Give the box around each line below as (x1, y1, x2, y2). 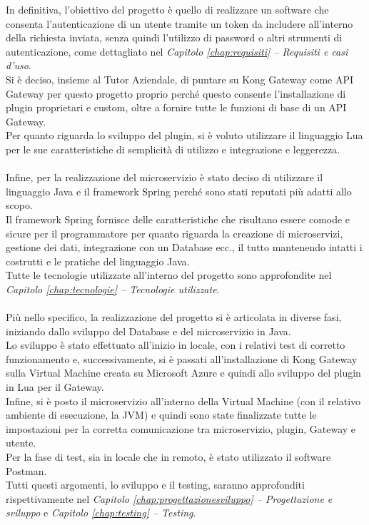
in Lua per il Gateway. (6, 379, 104, 394)
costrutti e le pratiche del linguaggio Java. (6, 253, 190, 268)
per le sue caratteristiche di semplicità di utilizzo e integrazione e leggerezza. (6, 141, 340, 156)
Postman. (6, 463, 47, 478)
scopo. (6, 198, 33, 213)
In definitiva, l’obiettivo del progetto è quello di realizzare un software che (6, 2, 329, 16)
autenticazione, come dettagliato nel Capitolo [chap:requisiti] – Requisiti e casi (6, 44, 348, 58)
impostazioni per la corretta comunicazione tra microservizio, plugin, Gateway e (6, 421, 356, 436)
